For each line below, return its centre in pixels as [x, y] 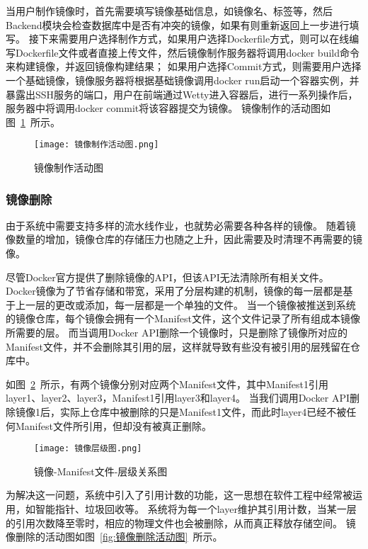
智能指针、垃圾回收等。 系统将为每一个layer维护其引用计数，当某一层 [196, 508]
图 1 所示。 [33, 121]
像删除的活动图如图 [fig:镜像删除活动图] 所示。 [114, 537]
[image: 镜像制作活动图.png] [97, 145]
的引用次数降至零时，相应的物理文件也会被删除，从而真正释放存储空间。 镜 [181, 522]
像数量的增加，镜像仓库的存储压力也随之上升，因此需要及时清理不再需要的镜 [184, 239]
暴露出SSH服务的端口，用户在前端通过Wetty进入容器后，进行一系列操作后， [182, 94]
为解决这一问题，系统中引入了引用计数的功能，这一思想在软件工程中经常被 [179, 495]
